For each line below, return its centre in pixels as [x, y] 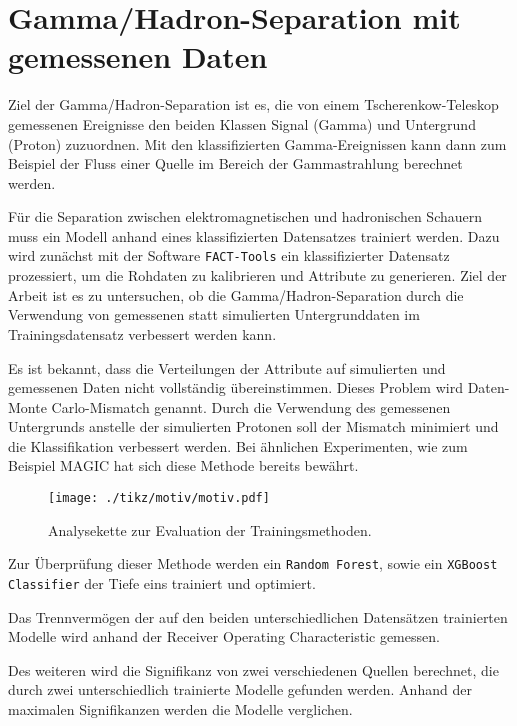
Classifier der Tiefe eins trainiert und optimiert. [162, 582]
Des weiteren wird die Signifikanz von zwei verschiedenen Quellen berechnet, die [253, 669]
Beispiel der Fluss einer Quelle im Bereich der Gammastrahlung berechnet [235, 163]
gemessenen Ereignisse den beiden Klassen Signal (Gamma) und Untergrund [242, 123]
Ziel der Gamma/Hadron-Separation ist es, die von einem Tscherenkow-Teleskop [253, 104]
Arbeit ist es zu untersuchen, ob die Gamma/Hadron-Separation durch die [236, 294]
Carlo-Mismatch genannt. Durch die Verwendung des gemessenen [251, 406]
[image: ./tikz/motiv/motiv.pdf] [159, 498]
